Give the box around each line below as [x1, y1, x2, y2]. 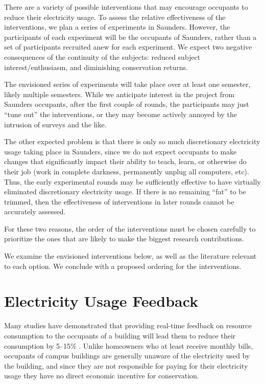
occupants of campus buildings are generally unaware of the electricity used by [4, 350, 250, 361]
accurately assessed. [4, 206, 66, 217]
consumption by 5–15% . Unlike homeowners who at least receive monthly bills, [4, 340, 253, 351]
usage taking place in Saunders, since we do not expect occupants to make [4, 146, 237, 156]
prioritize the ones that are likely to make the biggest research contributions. [4, 233, 244, 244]
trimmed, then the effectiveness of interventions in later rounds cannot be [4, 196, 234, 207]
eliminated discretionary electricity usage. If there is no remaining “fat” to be [4, 186, 246, 197]
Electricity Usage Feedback [4, 290, 199, 311]
